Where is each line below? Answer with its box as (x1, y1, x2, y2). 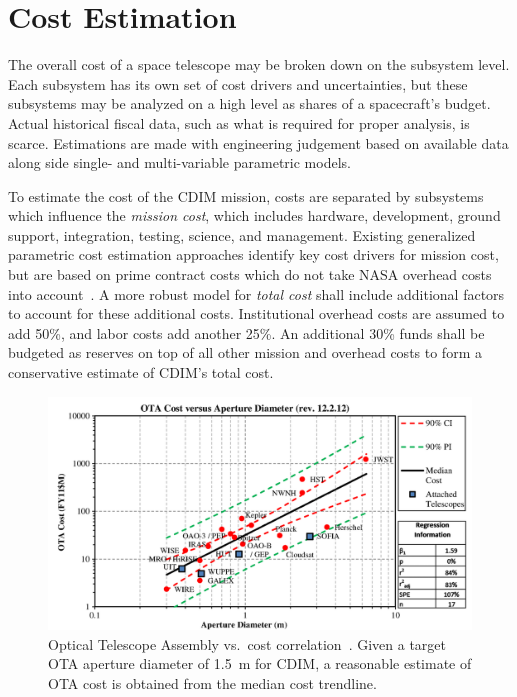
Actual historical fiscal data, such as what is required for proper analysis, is (8, 112, 470, 133)
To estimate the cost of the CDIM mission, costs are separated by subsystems (8, 185, 484, 206)
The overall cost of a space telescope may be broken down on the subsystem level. (8, 54, 510, 75)
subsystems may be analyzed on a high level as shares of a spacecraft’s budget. (8, 93, 491, 114)
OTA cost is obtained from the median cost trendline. (48, 672, 377, 693)
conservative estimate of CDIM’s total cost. (8, 362, 274, 383)
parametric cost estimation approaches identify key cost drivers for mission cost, (8, 244, 499, 265)
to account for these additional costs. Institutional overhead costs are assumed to (8, 303, 505, 324)
